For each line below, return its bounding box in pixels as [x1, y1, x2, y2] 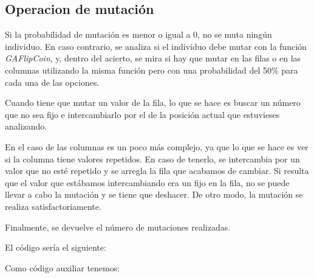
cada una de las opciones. [5, 75, 100, 88]
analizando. [5, 120, 47, 133]
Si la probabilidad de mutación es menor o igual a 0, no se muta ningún [5, 28, 272, 41]
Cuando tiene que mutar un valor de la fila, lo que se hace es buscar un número [5, 96, 301, 109]
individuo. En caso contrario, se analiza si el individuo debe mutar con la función [5, 40, 307, 52]
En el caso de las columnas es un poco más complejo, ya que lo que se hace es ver [5, 140, 309, 153]
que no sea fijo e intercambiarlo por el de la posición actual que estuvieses [5, 108, 280, 120]
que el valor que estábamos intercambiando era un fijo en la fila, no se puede [5, 176, 290, 189]
